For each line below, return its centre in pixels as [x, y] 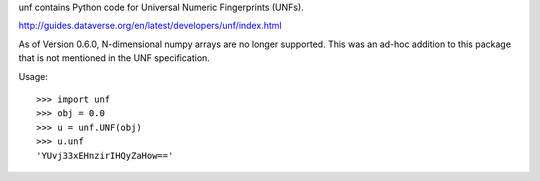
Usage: [33, 76]
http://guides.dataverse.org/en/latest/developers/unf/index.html [150, 26]
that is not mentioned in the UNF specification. [114, 58]
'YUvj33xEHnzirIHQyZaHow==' [105, 155]
